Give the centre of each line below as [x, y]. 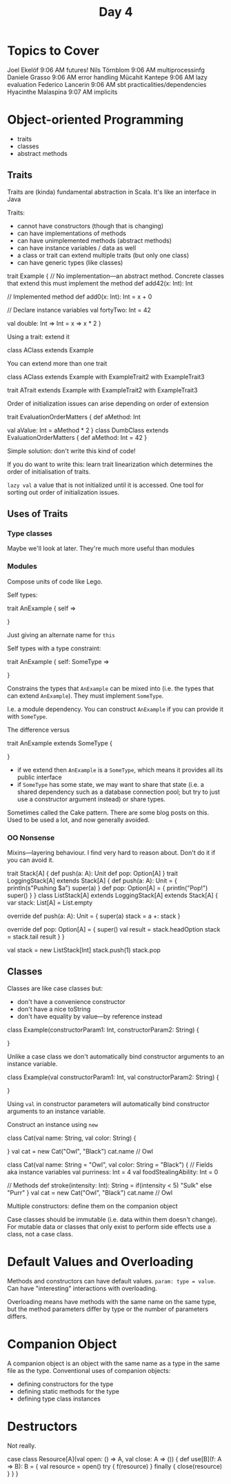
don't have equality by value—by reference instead [90, 1016]
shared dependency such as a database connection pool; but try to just [119, 792]
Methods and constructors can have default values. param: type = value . [111, 1281]
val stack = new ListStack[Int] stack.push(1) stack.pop [84, 950]
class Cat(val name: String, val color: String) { [72, 1138]
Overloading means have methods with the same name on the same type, [112, 1301]
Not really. [22, 1445]
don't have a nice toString [54, 1009]
